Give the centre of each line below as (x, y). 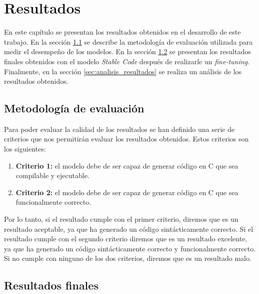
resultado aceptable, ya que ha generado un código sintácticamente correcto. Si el (129, 229)
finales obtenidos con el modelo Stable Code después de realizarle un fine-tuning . (127, 61)
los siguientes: (25, 149)
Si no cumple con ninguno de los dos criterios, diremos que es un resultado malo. (128, 258)
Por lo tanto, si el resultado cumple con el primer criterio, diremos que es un (121, 219)
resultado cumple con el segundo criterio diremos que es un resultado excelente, (126, 239)
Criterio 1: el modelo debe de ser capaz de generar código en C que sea (127, 165)
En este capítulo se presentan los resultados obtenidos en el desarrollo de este (122, 32)
